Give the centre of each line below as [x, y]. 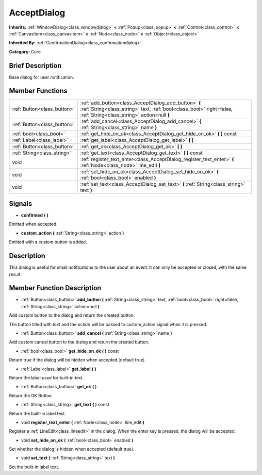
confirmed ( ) [35, 215]
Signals [21, 204]
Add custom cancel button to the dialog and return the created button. [79, 342]
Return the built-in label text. [37, 413]
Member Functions [38, 91]
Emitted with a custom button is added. [48, 242]
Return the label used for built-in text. [46, 377]
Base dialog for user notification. [41, 77]
